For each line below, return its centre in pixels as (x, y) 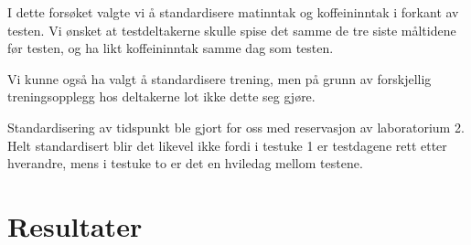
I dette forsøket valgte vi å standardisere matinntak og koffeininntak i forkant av (233, 12)
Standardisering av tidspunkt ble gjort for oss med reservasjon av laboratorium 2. (236, 127)
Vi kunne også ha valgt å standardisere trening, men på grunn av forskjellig (219, 78)
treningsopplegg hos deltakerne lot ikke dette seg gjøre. (161, 96)
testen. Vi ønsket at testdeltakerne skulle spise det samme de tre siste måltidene (232, 30)
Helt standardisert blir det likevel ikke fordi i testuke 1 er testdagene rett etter (227, 145)
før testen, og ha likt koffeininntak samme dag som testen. (171, 48)
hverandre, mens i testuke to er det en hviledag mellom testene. (185, 163)
